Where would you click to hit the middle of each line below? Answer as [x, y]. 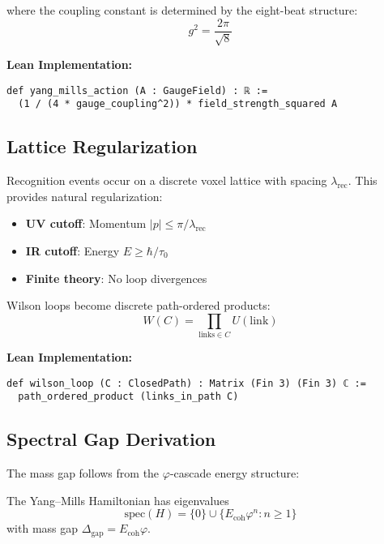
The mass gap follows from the [83, 473]
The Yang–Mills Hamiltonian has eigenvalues [118, 500]
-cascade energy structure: [235, 473]
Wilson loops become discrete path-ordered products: [139, 305]
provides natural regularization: [85, 196]
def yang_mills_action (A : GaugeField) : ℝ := [137, 90]
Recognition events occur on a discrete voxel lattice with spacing [167, 180]
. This [363, 180]
